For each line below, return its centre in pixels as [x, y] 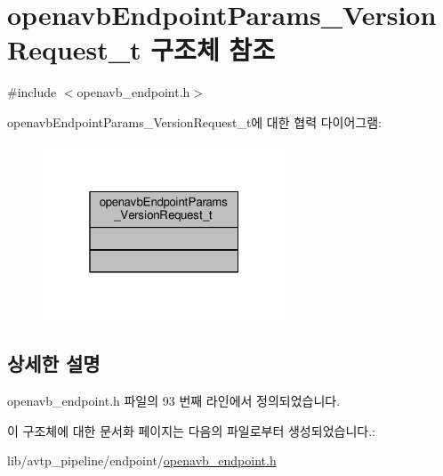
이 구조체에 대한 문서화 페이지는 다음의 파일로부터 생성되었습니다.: [191, 430]
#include [32, 92]
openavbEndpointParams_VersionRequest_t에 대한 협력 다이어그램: [195, 121]
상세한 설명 [54, 363]
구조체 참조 [213, 49]
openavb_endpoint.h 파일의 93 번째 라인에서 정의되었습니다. [174, 400]
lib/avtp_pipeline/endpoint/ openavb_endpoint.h [142, 460]
